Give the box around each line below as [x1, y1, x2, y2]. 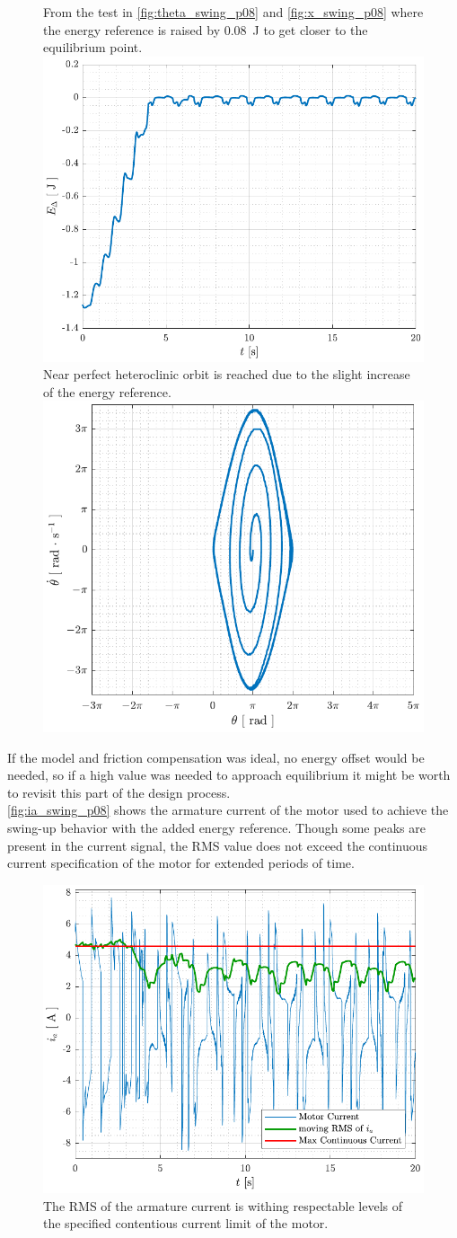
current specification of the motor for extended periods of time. [7, 853, 355, 872]
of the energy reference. [43, 382, 171, 401]
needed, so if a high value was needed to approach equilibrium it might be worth [7, 765, 451, 784]
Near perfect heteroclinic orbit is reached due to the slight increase [43, 365, 410, 384]
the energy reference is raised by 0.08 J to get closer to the [43, 20, 368, 39]
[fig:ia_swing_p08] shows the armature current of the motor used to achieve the [7, 800, 449, 819]
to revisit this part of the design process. [7, 783, 231, 801]
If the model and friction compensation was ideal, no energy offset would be [7, 747, 425, 766]
